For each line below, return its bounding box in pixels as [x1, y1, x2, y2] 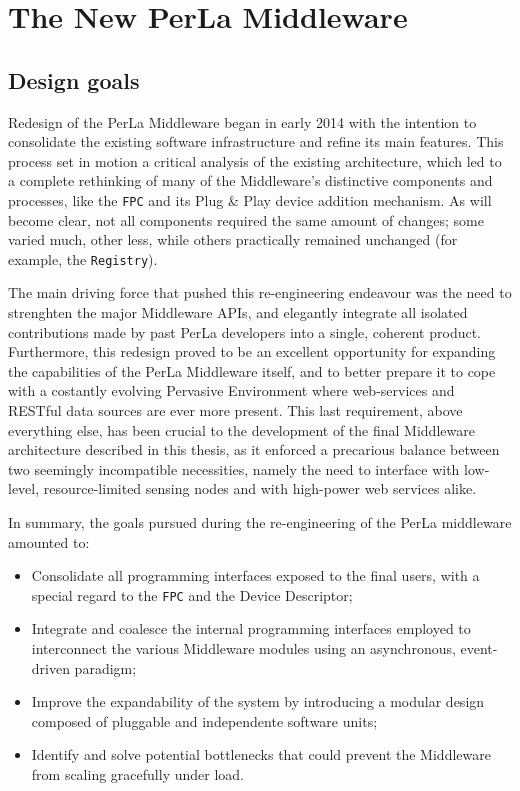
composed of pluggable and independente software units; [31, 710, 378, 731]
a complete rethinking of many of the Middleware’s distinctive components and [8, 170, 493, 191]
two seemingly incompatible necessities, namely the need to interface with [8, 458, 460, 479]
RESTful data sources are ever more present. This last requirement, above [8, 400, 463, 421]
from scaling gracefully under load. [31, 763, 244, 784]
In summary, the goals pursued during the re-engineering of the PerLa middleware [8, 511, 512, 532]
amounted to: [8, 531, 90, 552]
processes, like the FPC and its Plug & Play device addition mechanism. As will [8, 189, 492, 210]
